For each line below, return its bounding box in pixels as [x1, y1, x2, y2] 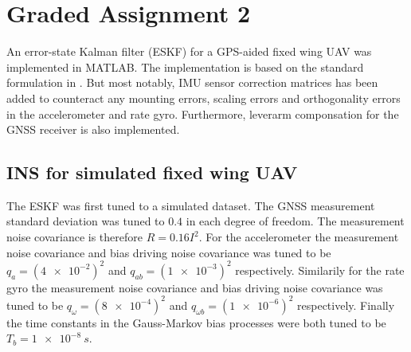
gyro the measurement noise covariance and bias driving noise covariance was [6, 279, 383, 295]
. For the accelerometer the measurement [198, 229, 399, 245]
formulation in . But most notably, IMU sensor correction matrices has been [6, 74, 378, 91]
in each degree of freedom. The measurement [186, 213, 405, 229]
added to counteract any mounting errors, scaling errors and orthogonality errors [6, 89, 401, 106]
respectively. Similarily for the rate [235, 261, 405, 278]
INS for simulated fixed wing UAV [6, 160, 298, 185]
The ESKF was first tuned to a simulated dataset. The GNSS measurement [6, 197, 375, 213]
